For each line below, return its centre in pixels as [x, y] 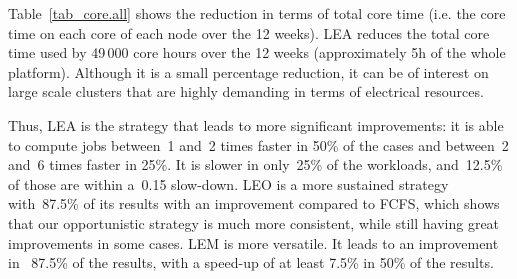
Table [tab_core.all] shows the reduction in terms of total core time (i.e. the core [257, 13]
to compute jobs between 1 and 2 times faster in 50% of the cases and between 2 [258, 144]
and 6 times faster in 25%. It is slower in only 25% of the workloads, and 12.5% [255, 164]
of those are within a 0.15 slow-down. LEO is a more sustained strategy [228, 183]
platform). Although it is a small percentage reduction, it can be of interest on [248, 71]
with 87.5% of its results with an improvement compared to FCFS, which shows [254, 203]
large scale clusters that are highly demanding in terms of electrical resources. [246, 91]
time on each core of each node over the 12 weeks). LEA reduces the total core [249, 32]
